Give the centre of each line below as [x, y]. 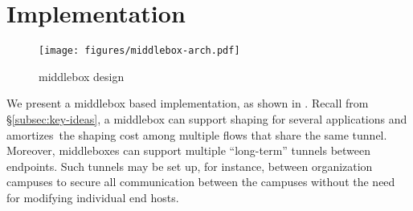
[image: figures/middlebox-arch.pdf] [139, 51]
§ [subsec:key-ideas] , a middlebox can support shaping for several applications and [207, 118]
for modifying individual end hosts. [93, 197]
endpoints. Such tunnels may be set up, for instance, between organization [190, 166]
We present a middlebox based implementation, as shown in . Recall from [188, 103]
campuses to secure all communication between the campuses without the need [201, 182]
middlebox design [82, 76]
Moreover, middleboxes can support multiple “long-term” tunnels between [189, 150]
